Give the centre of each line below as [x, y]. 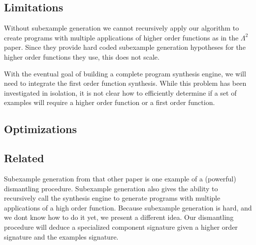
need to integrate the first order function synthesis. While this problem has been [125, 83]
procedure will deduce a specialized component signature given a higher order [121, 227]
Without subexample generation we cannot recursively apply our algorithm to [122, 28]
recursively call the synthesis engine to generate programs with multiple [112, 198]
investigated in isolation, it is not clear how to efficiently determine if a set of [120, 92]
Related [24, 158]
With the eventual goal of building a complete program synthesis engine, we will [125, 73]
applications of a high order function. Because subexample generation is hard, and [128, 207]
